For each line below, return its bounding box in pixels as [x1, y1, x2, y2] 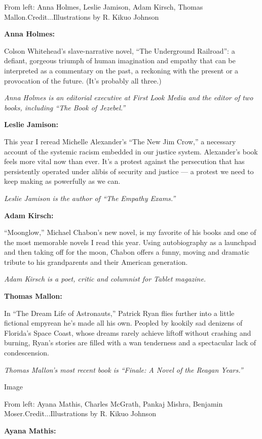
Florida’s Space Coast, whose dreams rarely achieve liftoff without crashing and [4, 327, 251, 338]
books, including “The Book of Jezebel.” [4, 102, 126, 112]
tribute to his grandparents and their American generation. [4, 256, 188, 267]
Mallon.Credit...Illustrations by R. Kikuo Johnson [4, 11, 159, 22]
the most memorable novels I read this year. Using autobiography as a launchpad [4, 236, 256, 247]
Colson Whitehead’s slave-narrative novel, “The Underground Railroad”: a [4, 45, 235, 56]
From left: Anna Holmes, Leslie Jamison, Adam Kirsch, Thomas [4, 2, 203, 12]
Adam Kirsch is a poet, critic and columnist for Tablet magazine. [4, 273, 206, 284]
